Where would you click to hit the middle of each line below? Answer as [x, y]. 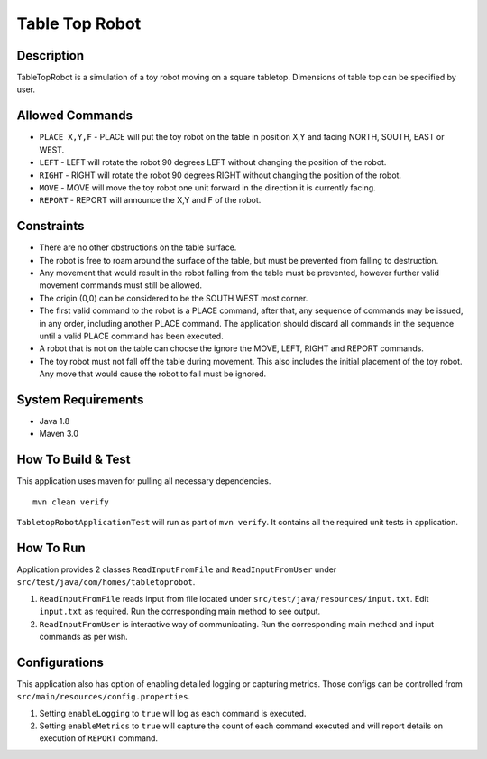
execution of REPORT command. [98, 738]
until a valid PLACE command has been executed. [132, 336]
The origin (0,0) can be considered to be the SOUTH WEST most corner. [174, 298]
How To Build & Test [74, 460]
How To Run [51, 547]
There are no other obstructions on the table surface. [138, 247]
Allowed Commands [74, 116]
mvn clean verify [71, 502]
